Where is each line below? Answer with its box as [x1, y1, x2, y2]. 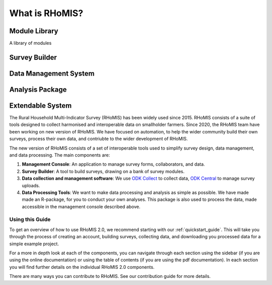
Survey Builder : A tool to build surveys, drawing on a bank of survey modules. [22, 168, 185, 174]
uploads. [22, 182, 40, 188]
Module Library [9, 27, 58, 35]
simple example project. [9, 241, 59, 247]
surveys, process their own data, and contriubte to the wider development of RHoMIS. [9, 136, 188, 142]
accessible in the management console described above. [22, 203, 141, 209]
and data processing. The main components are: [9, 152, 110, 158]
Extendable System [9, 101, 72, 110]
